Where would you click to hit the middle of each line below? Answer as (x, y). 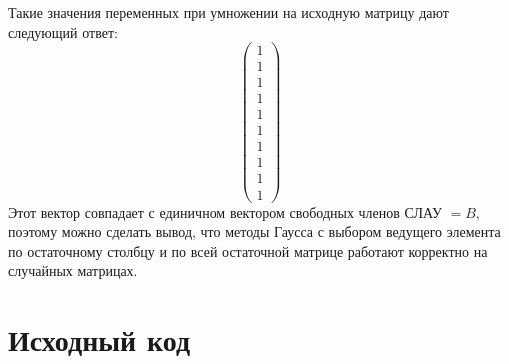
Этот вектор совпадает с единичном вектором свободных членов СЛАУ (225, 211)
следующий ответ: (63, 31)
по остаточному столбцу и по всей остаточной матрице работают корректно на (248, 250)
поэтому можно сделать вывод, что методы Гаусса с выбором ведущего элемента (254, 231)
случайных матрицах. (73, 270)
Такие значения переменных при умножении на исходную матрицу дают (228, 12)
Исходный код (99, 339)
